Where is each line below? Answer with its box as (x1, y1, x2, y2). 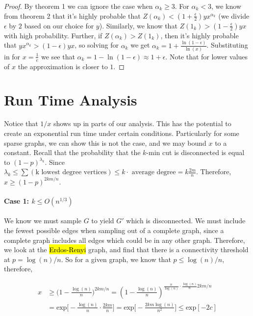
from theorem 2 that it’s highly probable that (4, 10, 141, 21)
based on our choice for (24, 20, 94, 30)
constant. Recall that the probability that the (4, 147, 141, 158)
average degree (131, 169, 176, 176)
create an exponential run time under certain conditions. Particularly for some (4, 128, 239, 138)
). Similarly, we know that (99, 20, 177, 30)
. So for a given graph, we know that (61, 254, 171, 264)
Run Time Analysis (4, 90, 137, 110)
